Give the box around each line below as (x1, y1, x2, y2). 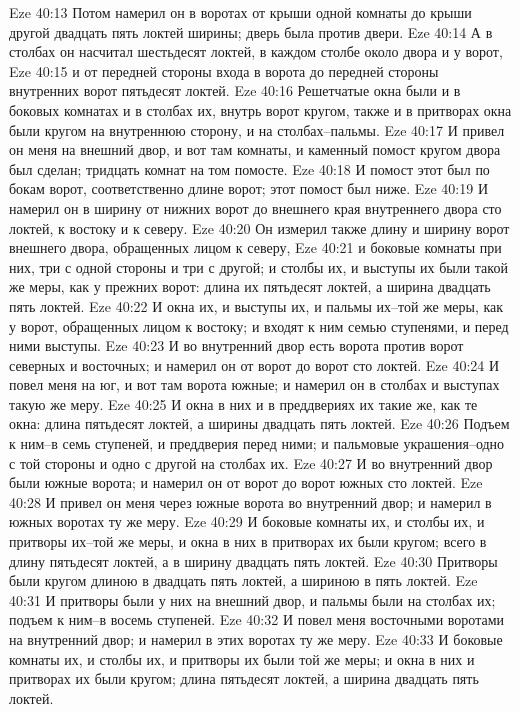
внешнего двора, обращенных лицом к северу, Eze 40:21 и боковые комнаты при (9, 237, 502, 258)
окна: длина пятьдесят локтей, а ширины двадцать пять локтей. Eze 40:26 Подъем (9, 413, 510, 434)
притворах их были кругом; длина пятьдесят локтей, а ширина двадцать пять (9, 668, 479, 689)
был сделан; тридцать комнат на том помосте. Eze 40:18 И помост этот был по (9, 158, 490, 179)
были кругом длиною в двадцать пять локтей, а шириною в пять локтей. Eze (9, 570, 478, 591)
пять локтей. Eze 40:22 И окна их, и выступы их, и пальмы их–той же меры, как (9, 295, 504, 316)
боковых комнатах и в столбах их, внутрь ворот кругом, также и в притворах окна (9, 99, 512, 120)
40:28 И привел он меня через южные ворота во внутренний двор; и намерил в (9, 491, 492, 512)
